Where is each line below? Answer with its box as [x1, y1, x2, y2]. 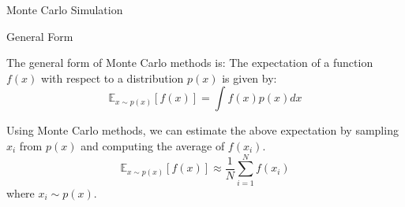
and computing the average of [81, 137, 225, 153]
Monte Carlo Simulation [6, 2, 123, 17]
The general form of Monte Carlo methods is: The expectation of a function [6, 54, 373, 71]
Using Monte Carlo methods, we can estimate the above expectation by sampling [6, 122, 399, 139]
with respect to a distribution [41, 69, 184, 86]
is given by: [222, 69, 277, 86]
